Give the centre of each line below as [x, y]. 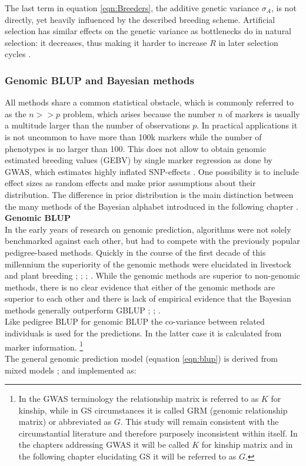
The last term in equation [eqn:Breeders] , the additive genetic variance [132, 8]
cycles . [18, 54]
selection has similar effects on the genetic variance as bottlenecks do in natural [148, 31]
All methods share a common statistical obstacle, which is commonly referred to [149, 102]
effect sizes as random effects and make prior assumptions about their [130, 183]
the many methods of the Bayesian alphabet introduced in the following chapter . [152, 206]
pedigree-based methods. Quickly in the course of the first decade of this [135, 252]
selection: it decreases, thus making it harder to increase [106, 42]
